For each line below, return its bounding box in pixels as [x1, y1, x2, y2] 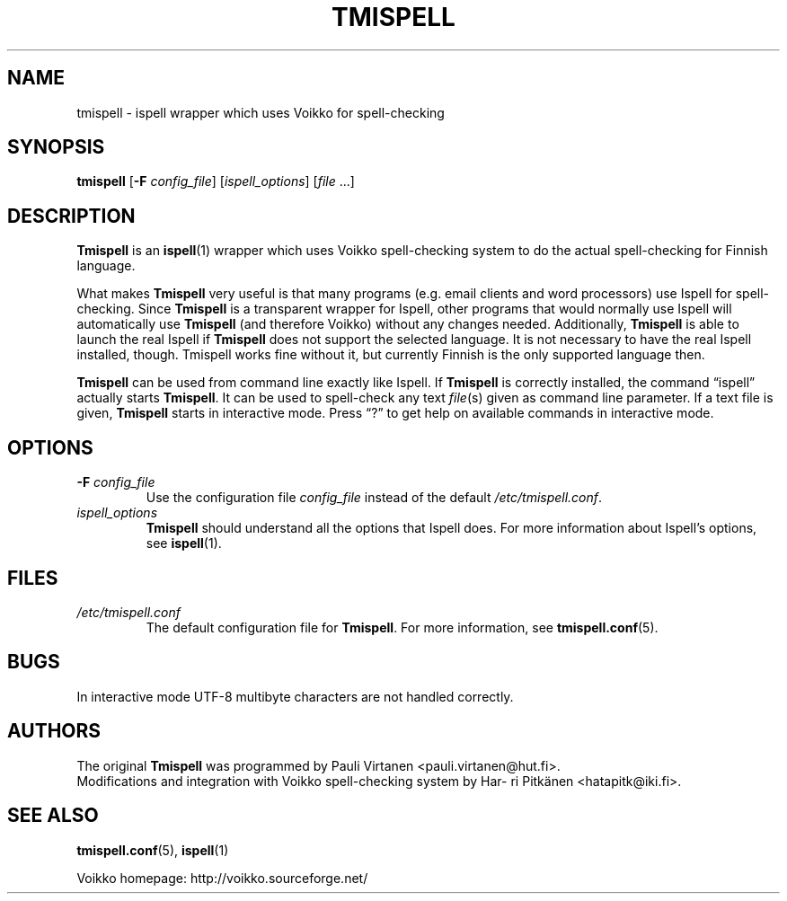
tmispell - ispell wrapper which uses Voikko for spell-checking [76, 104, 445, 120]
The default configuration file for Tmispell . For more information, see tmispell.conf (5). [146, 619, 659, 635]
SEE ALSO [7, 804, 99, 827]
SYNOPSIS [7, 136, 105, 159]
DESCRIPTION [7, 204, 136, 227]
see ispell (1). [146, 535, 222, 552]
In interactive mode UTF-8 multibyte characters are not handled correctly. [76, 688, 514, 704]
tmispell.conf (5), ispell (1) [76, 842, 229, 858]
